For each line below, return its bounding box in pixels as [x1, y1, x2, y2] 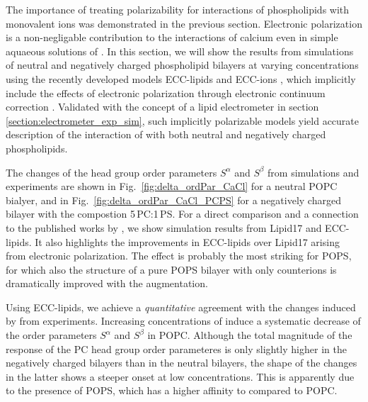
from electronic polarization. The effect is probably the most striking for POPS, [6, 248, 352, 263]
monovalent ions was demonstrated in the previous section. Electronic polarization [6, 16, 362, 30]
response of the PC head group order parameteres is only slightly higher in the [6, 341, 347, 356]
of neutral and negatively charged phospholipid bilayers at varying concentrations [6, 57, 359, 72]
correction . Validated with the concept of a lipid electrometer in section [6, 99, 319, 114]
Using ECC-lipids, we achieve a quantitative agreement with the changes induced [6, 299, 356, 314]
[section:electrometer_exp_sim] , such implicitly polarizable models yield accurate [6, 113, 360, 128]
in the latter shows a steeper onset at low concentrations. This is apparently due [6, 369, 355, 384]
